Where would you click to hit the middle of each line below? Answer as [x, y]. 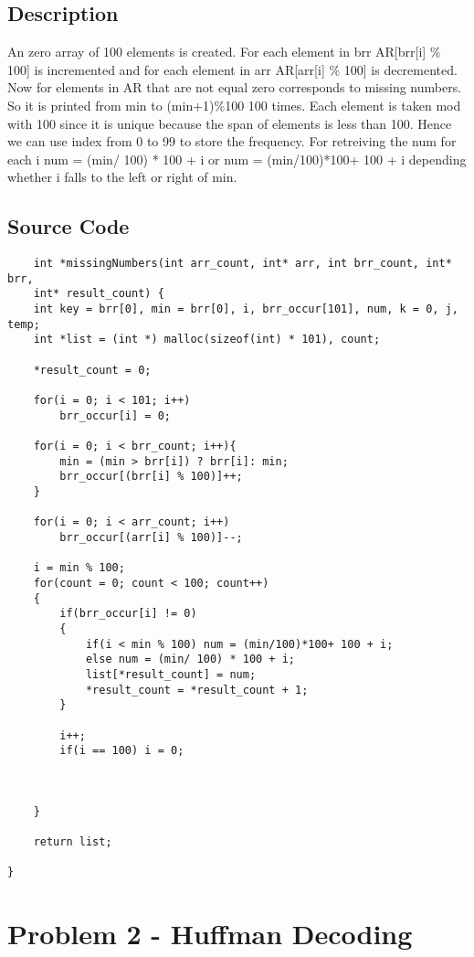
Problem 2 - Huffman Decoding [210, 934]
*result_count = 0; [92, 370]
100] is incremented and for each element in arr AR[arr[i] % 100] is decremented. [232, 69]
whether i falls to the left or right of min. [122, 177]
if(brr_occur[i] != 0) [128, 614]
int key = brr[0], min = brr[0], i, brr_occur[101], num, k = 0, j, [246, 309]
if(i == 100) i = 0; [122, 751]
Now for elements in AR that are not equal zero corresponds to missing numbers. [235, 87]
